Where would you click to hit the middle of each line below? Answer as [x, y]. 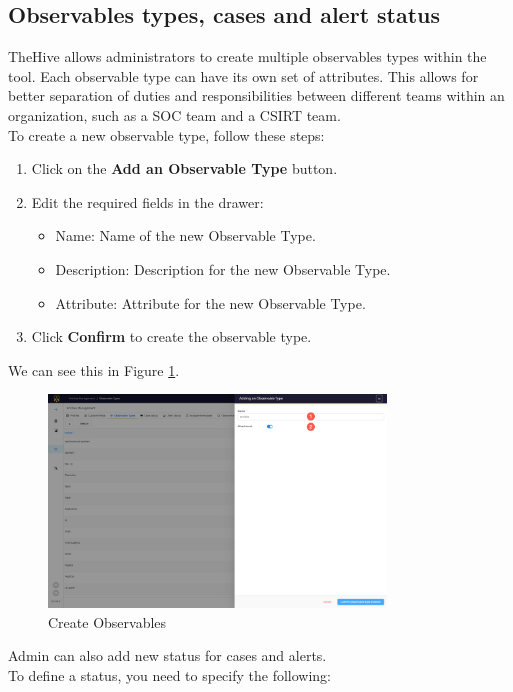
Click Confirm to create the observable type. [171, 336]
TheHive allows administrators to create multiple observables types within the [247, 56]
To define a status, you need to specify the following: [170, 675]
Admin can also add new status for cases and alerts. [167, 655]
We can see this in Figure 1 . [94, 369]
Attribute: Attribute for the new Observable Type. [210, 302]
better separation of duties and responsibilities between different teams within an [256, 95]
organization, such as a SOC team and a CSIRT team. [174, 114]
